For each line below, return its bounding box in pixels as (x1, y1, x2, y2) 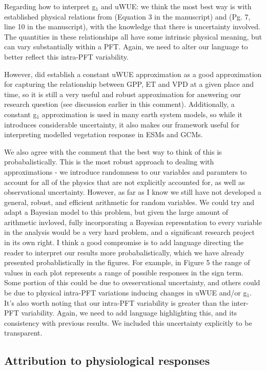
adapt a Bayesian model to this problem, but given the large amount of (4, 207, 229, 217)
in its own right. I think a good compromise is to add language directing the (4, 237, 244, 248)
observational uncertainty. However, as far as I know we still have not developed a (4, 187, 261, 197)
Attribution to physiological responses (4, 353, 210, 368)
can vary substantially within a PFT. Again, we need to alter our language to (4, 41, 248, 52)
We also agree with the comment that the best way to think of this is (4, 146, 222, 157)
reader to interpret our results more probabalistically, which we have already (4, 247, 244, 257)
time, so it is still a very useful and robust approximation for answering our (4, 88, 241, 99)
